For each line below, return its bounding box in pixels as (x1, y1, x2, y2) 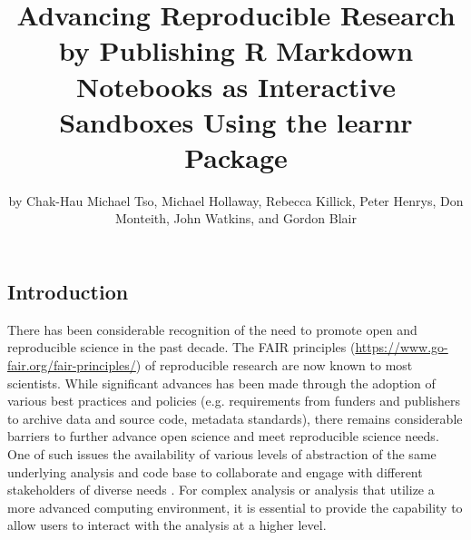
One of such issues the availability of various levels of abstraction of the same (7, 445, 437, 464)
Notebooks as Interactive (76, 67, 396, 104)
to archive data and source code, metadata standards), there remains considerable (7, 408, 463, 427)
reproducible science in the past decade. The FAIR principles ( (7, 338, 356, 357)
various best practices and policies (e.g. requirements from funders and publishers (7, 391, 461, 410)
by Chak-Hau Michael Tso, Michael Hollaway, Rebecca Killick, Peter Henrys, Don (8, 191, 464, 210)
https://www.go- (355, 338, 448, 357)
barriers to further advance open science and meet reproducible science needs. (7, 427, 439, 446)
